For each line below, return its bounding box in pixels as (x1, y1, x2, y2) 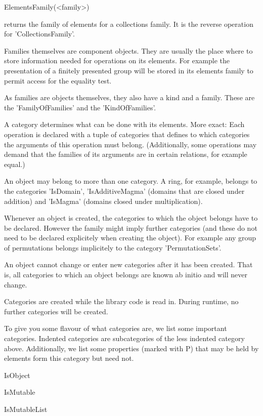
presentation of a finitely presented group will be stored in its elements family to (4, 65, 253, 75)
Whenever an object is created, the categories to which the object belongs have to (4, 213, 258, 223)
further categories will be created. (4, 306, 108, 316)
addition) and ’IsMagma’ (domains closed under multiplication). (4, 195, 203, 206)
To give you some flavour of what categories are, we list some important (4, 323, 227, 334)
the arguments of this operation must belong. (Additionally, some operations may (4, 139, 257, 149)
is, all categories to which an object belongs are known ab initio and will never (4, 269, 248, 280)
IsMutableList (4, 404, 48, 414)
